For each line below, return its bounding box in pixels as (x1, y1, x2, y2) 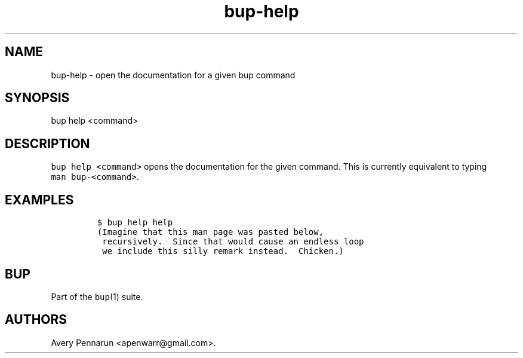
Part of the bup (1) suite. (51, 291, 143, 302)
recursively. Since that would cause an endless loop (102, 237, 364, 247)
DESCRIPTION (5, 136, 90, 151)
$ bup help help (97, 218, 173, 228)
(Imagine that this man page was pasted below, (97, 227, 324, 237)
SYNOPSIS (5, 90, 70, 106)
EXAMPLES (5, 192, 74, 207)
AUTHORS (5, 312, 67, 328)
